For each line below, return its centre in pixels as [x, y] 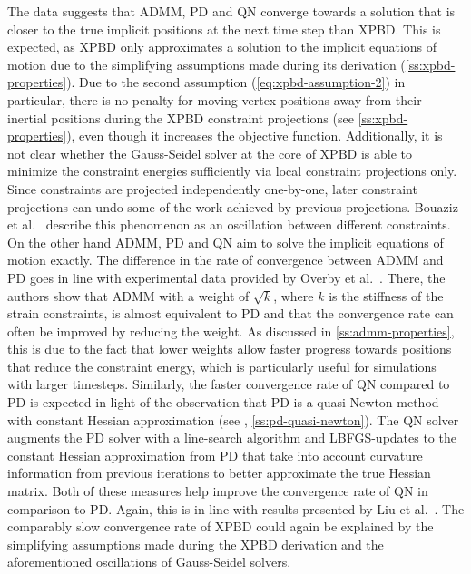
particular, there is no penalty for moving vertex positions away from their [215, 99]
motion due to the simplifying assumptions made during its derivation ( [206, 64]
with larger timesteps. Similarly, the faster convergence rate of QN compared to [229, 384]
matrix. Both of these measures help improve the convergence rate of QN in [218, 491]
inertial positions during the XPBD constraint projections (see [181, 117]
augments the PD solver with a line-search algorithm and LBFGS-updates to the [232, 438]
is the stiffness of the [386, 295]
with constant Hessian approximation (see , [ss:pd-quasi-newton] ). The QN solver [233, 419]
